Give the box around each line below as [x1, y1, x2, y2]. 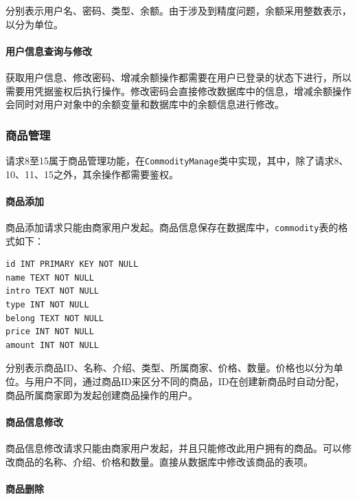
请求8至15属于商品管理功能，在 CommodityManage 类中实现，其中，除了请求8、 [5, 153, 349, 167]
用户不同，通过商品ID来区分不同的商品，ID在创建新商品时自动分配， [34, 374, 345, 389]
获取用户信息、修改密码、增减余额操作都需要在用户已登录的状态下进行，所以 [5, 69, 352, 84]
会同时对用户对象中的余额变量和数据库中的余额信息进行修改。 [5, 97, 284, 111]
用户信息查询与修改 [5, 43, 92, 58]
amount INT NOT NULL [5, 340, 100, 350]
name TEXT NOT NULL [5, 272, 94, 283]
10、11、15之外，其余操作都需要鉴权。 [5, 166, 178, 181]
